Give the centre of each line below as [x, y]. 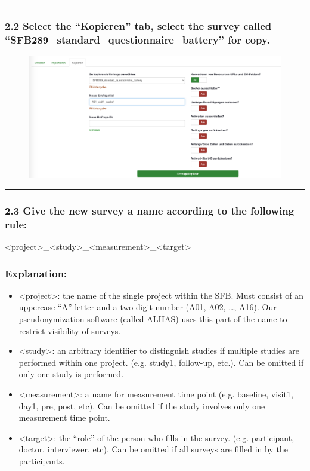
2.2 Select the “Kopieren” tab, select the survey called [138, 25]
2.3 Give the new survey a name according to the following [150, 210]
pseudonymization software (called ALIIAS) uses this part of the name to [153, 319]
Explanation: [36, 273]
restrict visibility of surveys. [70, 330]
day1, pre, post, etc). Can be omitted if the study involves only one [142, 406]
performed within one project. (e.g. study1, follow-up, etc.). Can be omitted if [161, 362]
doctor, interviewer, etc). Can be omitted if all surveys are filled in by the [153, 449]
